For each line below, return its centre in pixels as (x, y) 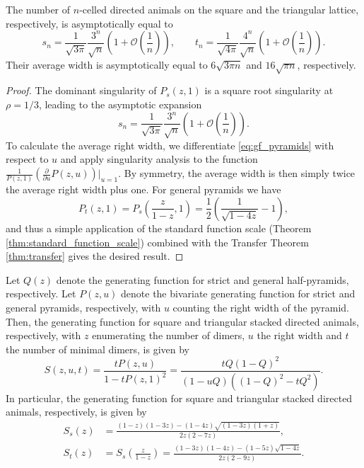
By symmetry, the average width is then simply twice (240, 173)
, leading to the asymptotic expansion (120, 104)
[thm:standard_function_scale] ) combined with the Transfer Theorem (157, 242)
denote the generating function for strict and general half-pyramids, (202, 279)
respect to (27, 159)
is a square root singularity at (269, 90)
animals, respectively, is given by (76, 412)
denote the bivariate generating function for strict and (238, 293)
